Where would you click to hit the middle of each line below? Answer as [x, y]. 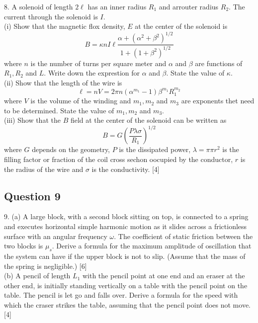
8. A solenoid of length [39, 6]
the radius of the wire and [44, 169]
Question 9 [32, 196]
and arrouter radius [189, 6]
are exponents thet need [218, 101]
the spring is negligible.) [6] [45, 266]
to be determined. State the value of [59, 110]
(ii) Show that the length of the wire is [63, 82]
